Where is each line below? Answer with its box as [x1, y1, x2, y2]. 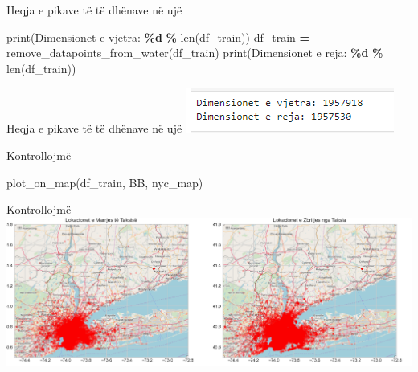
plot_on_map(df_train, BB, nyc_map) [6, 174, 203, 190]
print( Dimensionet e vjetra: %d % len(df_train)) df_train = [6, 28, 310, 45]
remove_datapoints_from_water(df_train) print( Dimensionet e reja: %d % [6, 44, 383, 61]
